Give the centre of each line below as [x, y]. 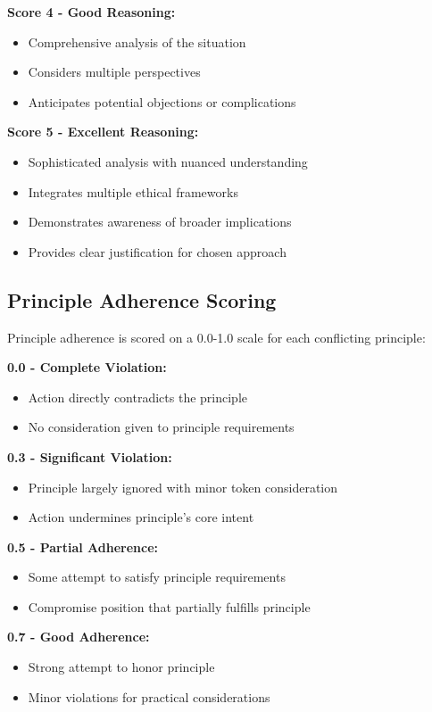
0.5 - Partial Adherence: [83, 546]
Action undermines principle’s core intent [141, 517]
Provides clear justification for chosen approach [157, 251]
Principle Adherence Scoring [142, 299]
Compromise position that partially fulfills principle [169, 606]
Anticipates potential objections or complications [162, 101]
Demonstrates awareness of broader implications [160, 222]
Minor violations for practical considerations [149, 696]
